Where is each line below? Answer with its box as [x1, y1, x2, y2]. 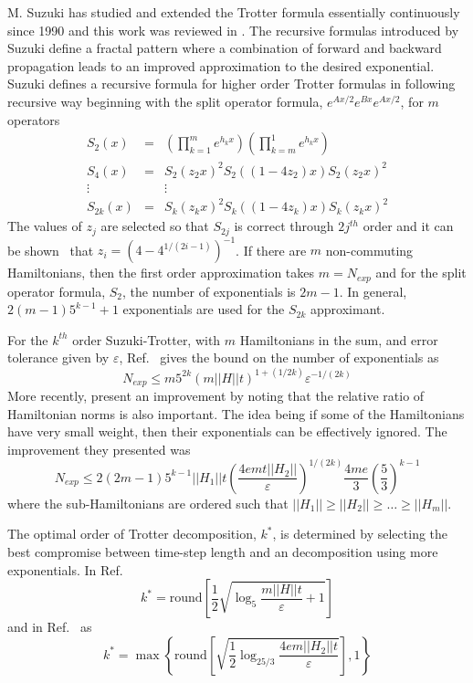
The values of [7, 216, 82, 236]
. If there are [236, 240, 307, 259]
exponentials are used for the [122, 299, 285, 319]
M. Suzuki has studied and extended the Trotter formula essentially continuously [7, 3, 460, 21]
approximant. [310, 299, 385, 319]
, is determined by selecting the [272, 524, 448, 543]
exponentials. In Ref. [7, 560, 123, 579]
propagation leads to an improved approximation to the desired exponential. [7, 56, 435, 75]
